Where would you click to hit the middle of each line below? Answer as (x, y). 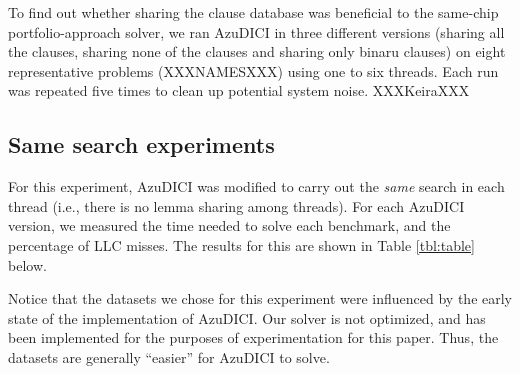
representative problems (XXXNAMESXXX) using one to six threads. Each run (253, 70)
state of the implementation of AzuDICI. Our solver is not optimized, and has (247, 317)
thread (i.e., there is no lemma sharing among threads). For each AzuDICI (236, 205)
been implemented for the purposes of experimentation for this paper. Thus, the (253, 337)
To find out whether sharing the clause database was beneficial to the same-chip (253, 12)
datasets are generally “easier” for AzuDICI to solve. (169, 356)
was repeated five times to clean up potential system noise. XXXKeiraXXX (239, 90)
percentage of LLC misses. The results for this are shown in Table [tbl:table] (241, 244)
